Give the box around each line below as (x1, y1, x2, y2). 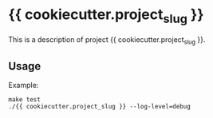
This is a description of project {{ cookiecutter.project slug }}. (8, 34, 206, 46)
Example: (8, 81, 39, 90)
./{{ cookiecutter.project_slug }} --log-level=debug (8, 103, 191, 111)
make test (8, 96, 41, 104)
